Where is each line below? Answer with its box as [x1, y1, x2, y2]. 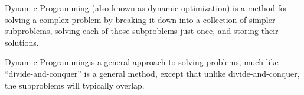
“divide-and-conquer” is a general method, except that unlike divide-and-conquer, [5, 67, 300, 79]
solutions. [5, 36, 39, 48]
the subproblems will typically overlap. [5, 79, 145, 91]
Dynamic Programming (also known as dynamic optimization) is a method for [5, 2, 288, 13]
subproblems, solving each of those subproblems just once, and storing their [5, 25, 279, 37]
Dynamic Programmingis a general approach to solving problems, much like [5, 56, 279, 68]
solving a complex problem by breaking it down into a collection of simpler [5, 13, 276, 25]
